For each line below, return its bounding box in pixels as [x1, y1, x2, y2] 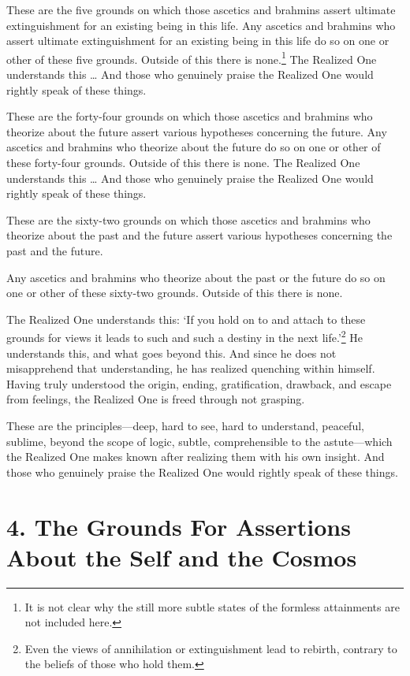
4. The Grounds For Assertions [6, 510, 351, 542]
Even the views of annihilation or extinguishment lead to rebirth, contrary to [24, 640, 397, 656]
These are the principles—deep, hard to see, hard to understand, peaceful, [6, 417, 364, 433]
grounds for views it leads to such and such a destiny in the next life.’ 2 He [6, 327, 363, 345]
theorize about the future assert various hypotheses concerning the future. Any [6, 123, 387, 139]
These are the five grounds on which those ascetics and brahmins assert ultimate [6, 2, 396, 17]
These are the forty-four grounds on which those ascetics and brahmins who [6, 108, 373, 124]
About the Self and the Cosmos [6, 540, 357, 573]
